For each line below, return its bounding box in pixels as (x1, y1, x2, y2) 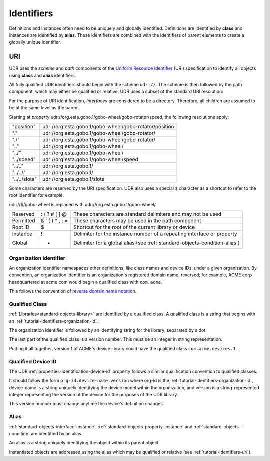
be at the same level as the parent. (9, 105, 80, 111)
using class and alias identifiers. (9, 72, 76, 78)
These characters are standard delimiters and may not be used (73, 211, 222, 218)
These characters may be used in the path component (73, 217, 202, 224)
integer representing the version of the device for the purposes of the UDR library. (9, 392, 178, 398)
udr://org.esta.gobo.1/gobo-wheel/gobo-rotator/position (42, 123, 174, 130)
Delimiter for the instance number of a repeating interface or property (73, 230, 237, 237)
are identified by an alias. (30, 431, 83, 436)
